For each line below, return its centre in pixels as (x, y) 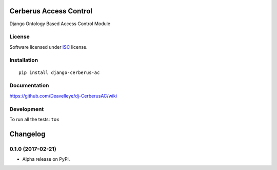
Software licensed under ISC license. (48, 47)
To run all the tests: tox (34, 119)
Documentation (29, 86)
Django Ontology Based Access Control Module (60, 24)
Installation (24, 60)
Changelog (27, 134)
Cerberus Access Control (51, 11)
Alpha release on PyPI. (46, 159)
